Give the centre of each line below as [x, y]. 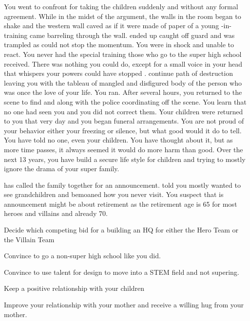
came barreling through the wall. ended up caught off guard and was [132, 35]
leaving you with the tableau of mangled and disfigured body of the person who [123, 82]
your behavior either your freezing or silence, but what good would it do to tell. [123, 130]
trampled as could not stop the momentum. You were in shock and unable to [119, 45]
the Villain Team [29, 239]
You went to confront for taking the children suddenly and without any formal [121, 6]
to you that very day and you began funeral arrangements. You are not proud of [124, 121]
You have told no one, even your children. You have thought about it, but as [118, 140]
